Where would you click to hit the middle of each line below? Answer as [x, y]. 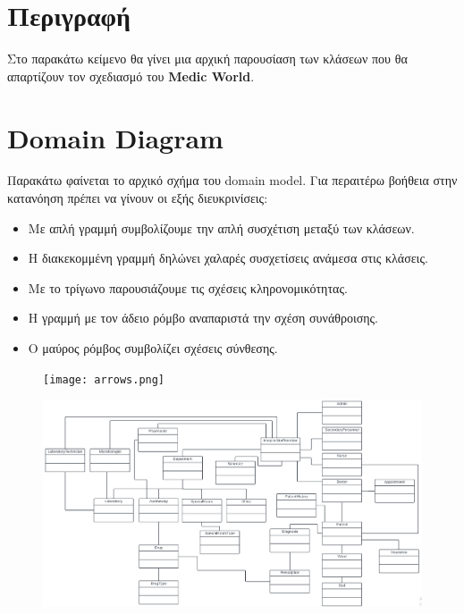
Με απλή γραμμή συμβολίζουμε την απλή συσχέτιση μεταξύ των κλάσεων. [221, 227]
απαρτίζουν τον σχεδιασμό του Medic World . [131, 76]
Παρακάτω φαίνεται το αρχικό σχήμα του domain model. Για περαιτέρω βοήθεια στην [232, 180]
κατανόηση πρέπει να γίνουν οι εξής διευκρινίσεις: [138, 198]
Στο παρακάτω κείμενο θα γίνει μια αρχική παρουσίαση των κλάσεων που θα [207, 59]
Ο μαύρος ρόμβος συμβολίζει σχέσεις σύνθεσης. [153, 348]
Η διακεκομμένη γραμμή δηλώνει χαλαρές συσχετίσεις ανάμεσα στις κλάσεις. [228, 258]
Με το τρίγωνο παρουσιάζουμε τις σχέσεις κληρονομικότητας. [188, 287]
